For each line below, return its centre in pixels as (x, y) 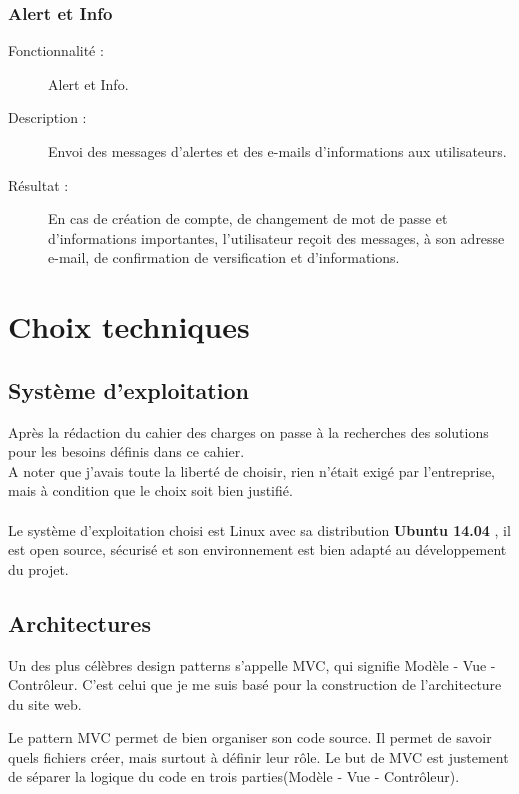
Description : (47, 117)
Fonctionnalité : (56, 50)
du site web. (45, 703)
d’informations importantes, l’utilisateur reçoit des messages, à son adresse (276, 237)
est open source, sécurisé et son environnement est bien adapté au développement (257, 549)
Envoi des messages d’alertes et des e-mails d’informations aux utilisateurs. (277, 151)
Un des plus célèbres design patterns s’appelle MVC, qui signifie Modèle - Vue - (252, 664)
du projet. (38, 568)
